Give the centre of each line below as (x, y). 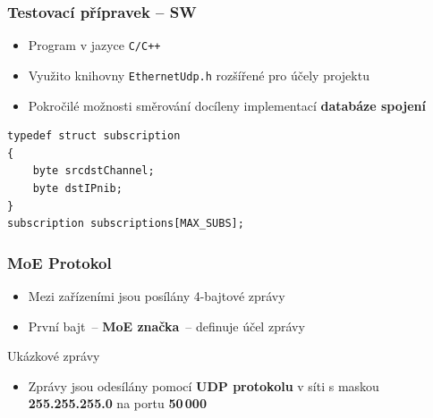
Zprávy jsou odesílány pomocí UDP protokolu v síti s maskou (204, 385)
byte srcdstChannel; (93, 171)
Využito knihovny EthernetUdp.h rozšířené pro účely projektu (199, 75)
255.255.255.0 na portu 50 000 (117, 403)
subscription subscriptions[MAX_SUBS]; (126, 224)
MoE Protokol (59, 262)
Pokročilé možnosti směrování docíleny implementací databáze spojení (227, 105)
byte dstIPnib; (77, 188)
